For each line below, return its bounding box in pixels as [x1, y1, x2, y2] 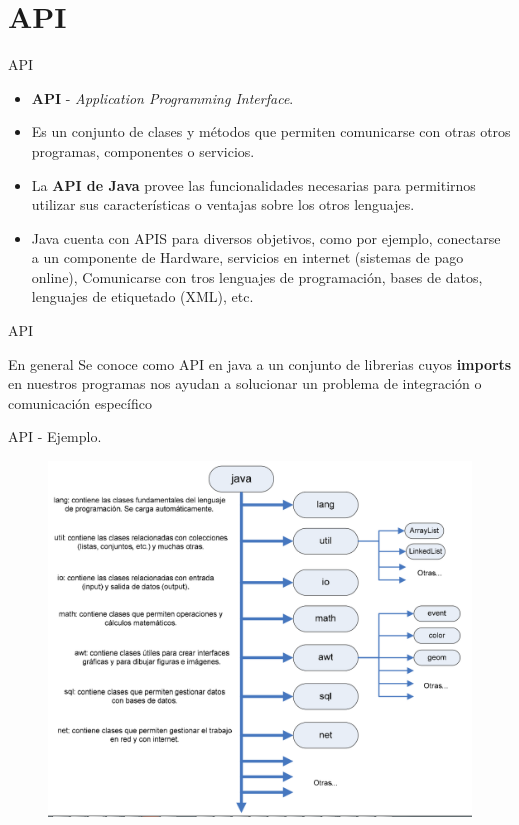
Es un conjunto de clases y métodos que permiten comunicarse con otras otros [31, 121, 511, 142]
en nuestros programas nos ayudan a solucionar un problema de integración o [8, 373, 482, 394]
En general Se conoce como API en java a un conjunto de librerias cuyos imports [8, 353, 512, 374]
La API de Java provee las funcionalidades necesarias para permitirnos [31, 174, 476, 195]
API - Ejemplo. [8, 426, 102, 447]
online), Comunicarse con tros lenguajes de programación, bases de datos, [31, 266, 483, 287]
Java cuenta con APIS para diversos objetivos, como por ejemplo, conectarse [31, 227, 501, 248]
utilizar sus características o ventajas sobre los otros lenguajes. [31, 194, 415, 215]
